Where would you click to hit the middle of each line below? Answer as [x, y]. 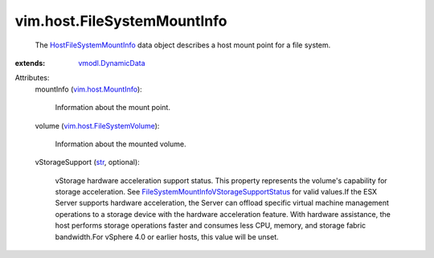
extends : [30, 63]
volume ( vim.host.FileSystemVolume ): [97, 125]
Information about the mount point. [113, 108]
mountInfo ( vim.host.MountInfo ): [88, 89]
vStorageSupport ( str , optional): [87, 162]
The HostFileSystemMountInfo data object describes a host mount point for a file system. [183, 45]
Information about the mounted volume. [121, 144]
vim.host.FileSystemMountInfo [121, 21]
